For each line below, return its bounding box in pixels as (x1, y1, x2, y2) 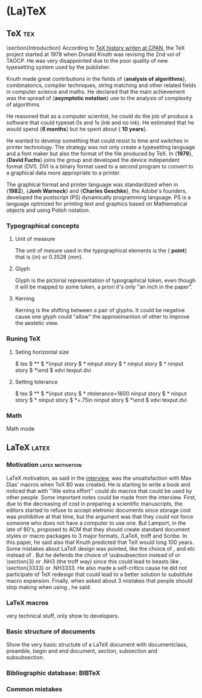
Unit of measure (14, 235, 55, 243)
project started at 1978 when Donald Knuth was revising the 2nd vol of (6, 51, 181, 58)
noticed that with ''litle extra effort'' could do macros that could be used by (6, 487, 192, 495)
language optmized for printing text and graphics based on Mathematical (6, 200, 188, 207)
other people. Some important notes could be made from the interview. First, (6, 493, 197, 501)
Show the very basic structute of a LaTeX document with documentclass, (6, 641, 188, 648)
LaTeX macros (6, 598, 49, 607)
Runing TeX (6, 335, 41, 343)
